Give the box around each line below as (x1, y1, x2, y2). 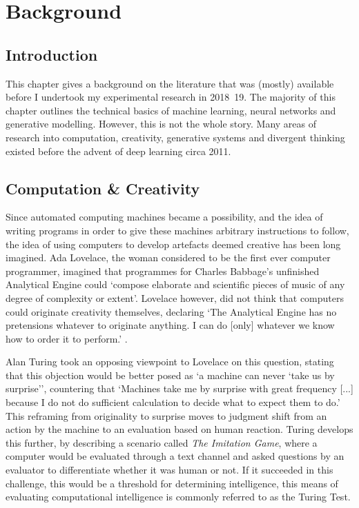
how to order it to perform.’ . (6, 331, 128, 345)
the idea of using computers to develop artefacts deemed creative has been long (6, 236, 341, 251)
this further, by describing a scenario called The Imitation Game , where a (6, 435, 318, 449)
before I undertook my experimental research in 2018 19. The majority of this (6, 90, 336, 104)
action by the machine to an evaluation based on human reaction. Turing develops (6, 422, 353, 436)
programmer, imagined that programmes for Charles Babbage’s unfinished (6, 263, 320, 278)
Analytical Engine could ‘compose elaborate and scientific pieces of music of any (6, 277, 345, 292)
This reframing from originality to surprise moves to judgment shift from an (6, 408, 327, 423)
